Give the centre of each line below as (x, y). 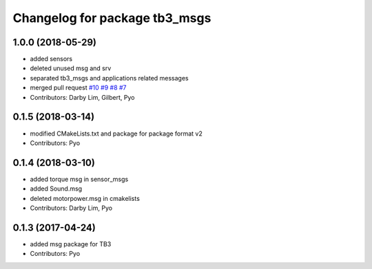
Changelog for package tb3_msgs (112, 18)
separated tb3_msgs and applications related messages (109, 78)
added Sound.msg (56, 189)
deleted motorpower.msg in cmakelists (85, 198)
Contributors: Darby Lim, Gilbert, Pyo (82, 97)
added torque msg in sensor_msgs (79, 179)
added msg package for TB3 (71, 244)
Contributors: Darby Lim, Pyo (71, 208)
